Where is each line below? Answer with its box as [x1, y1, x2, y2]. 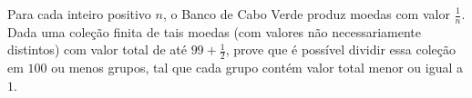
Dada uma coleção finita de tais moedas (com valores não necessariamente [7, 22, 422, 41]
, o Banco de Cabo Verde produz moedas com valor [162, 5, 450, 23]
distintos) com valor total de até [7, 40, 187, 59]
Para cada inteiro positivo [7, 5, 151, 23]
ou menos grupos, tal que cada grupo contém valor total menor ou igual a [51, 58, 464, 77]
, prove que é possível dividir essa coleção [225, 40, 457, 59]
